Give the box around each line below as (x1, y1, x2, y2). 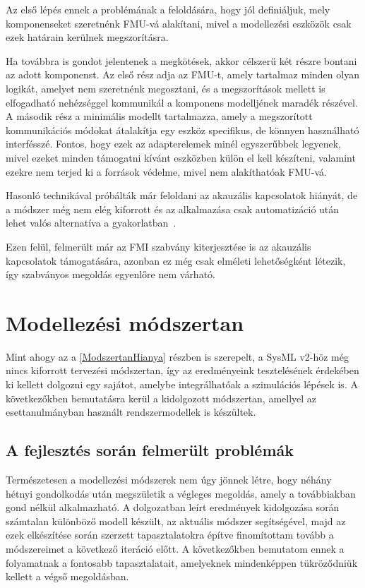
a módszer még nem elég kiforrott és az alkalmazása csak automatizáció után (6, 201, 340, 216)
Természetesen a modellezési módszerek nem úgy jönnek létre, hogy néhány (6, 472, 332, 486)
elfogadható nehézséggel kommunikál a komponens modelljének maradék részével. (6, 95, 358, 109)
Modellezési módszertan (6, 308, 244, 337)
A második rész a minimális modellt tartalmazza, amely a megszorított (6, 109, 313, 124)
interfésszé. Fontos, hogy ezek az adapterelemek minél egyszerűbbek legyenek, (6, 136, 342, 151)
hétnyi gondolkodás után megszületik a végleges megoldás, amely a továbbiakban (6, 486, 356, 500)
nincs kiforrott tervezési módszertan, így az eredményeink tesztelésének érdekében (6, 363, 359, 378)
